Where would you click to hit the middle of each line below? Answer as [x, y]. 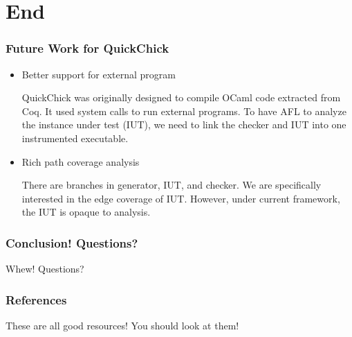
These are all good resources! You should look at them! [122, 325]
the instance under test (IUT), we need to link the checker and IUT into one [184, 124]
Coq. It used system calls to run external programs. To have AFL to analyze [184, 111]
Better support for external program [99, 74]
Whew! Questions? [45, 269]
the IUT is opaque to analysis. [86, 212]
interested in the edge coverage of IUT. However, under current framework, [181, 198]
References [36, 299]
